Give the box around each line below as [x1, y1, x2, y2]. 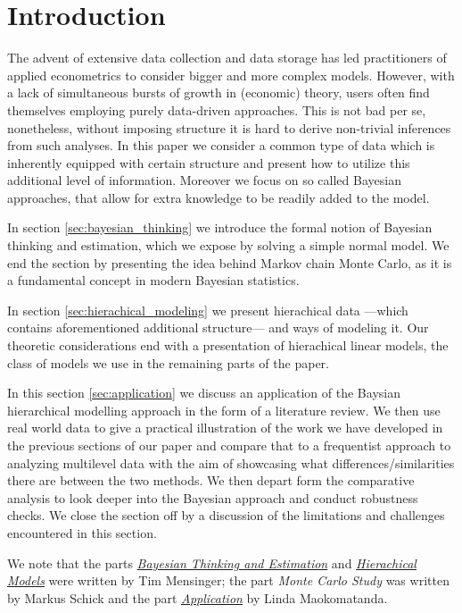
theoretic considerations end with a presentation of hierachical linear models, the [7, 336, 449, 355]
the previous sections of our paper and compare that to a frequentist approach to [7, 436, 451, 454]
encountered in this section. [7, 523, 157, 542]
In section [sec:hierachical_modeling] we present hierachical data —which [7, 300, 408, 319]
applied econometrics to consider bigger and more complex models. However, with [7, 65, 455, 84]
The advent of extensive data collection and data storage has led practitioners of [7, 48, 447, 67]
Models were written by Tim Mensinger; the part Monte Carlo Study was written [7, 571, 450, 590]
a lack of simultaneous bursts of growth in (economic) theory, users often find [7, 83, 430, 102]
